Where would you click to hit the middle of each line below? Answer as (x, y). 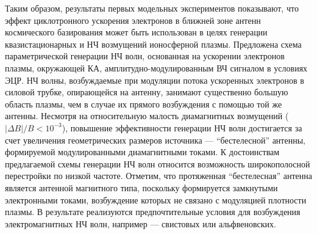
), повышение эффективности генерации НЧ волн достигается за (182, 127)
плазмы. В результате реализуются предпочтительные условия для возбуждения (153, 212)
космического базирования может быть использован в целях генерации (136, 32)
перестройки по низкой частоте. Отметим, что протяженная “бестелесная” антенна (158, 176)
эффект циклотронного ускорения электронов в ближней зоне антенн (133, 20)
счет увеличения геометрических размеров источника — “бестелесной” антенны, (155, 140)
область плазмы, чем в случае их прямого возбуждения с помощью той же (144, 104)
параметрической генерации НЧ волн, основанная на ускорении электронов (145, 56)
